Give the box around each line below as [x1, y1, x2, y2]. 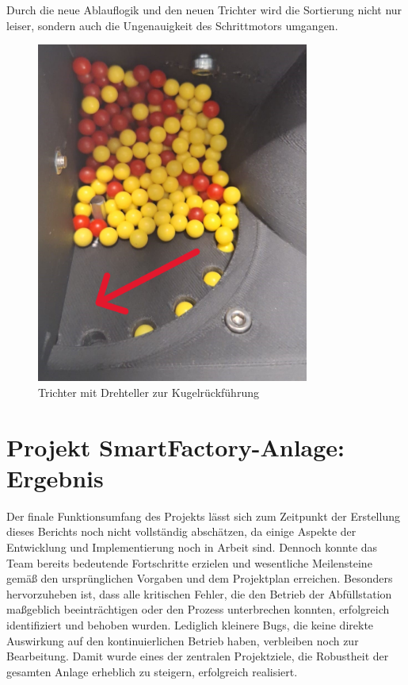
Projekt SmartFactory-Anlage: [6, 430, 345, 463]
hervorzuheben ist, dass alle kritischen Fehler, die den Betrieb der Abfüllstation [6, 585, 392, 602]
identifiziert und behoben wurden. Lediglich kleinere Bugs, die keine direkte [6, 616, 374, 633]
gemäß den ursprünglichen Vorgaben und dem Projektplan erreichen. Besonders [6, 570, 393, 587]
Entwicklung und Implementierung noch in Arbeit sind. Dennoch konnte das [6, 538, 378, 555]
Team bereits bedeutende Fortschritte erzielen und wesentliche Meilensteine [6, 554, 372, 571]
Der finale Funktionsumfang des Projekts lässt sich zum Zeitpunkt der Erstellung [6, 507, 400, 524]
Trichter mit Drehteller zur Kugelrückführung [38, 383, 259, 400]
